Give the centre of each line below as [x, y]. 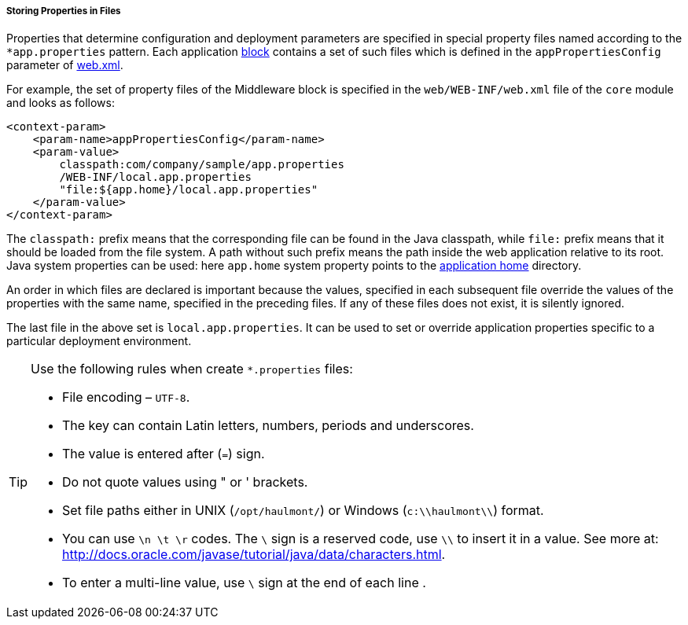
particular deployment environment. [99, 341]
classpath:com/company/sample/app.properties [202, 165]
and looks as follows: [61, 103]
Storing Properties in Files [64, 11]
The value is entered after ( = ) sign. [164, 454]
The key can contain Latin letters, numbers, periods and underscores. [268, 426]
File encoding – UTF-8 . [126, 397]
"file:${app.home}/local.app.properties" [189, 190]
